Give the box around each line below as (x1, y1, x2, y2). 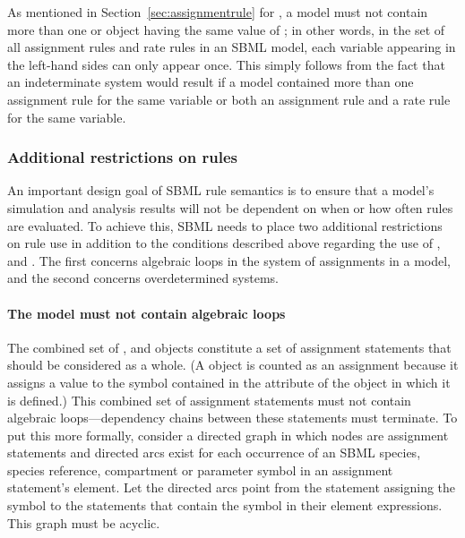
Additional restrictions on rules (7, 146, 237, 168)
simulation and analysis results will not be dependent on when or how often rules (7, 198, 453, 217)
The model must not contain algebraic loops (7, 303, 286, 322)
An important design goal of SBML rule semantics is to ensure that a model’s (7, 181, 435, 200)
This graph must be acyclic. (7, 513, 160, 532)
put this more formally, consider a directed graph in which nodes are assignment (7, 425, 449, 444)
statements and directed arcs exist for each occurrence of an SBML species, (7, 443, 421, 462)
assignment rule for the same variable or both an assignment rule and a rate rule (7, 90, 451, 108)
